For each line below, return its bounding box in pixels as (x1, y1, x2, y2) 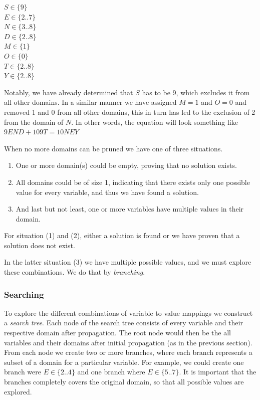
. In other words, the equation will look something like (71, 116, 238, 127)
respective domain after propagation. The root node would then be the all (4, 327, 231, 338)
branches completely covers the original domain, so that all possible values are (4, 376, 244, 387)
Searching (4, 288, 44, 300)
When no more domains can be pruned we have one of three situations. (4, 143, 223, 153)
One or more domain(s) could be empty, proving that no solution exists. (16, 160, 237, 170)
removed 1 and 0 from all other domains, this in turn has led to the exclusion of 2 (4, 106, 255, 117)
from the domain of (4, 116, 64, 127)
